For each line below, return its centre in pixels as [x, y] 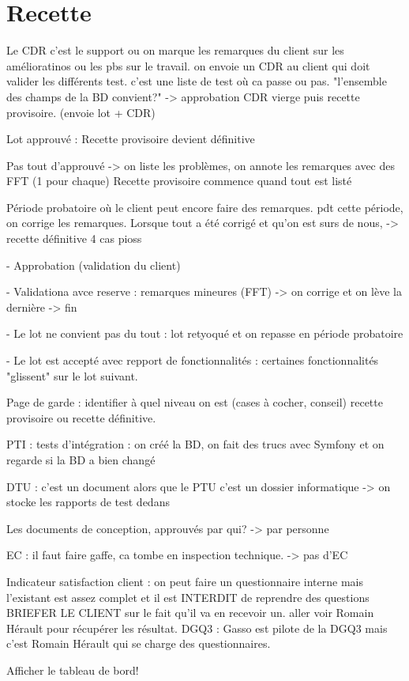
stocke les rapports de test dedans [88, 502]
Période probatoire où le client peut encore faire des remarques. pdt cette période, [205, 207]
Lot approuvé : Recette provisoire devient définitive [131, 139]
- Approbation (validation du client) [94, 265]
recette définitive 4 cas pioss [74, 238]
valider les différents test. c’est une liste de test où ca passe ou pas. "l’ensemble [197, 81]
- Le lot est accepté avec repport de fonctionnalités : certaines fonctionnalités [193, 360]
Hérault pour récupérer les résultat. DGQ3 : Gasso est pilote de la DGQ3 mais [197, 628]
